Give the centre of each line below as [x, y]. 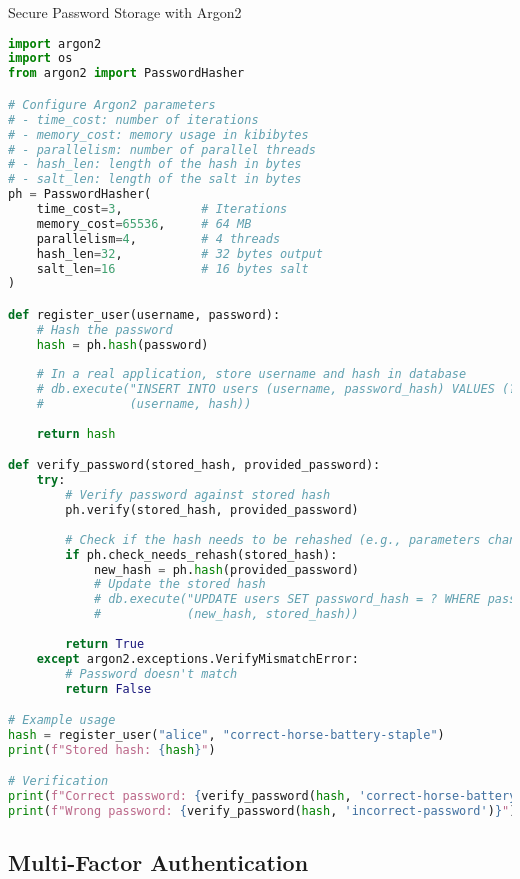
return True [105, 643]
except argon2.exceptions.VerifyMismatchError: [197, 658]
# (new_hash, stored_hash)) [226, 614]
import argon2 [55, 43]
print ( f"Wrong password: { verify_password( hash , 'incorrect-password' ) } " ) [262, 811]
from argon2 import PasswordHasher [126, 73]
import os [40, 58]
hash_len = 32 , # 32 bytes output [180, 253]
